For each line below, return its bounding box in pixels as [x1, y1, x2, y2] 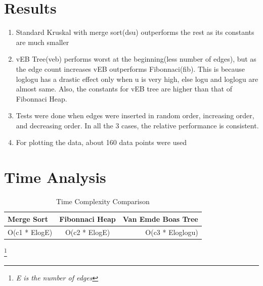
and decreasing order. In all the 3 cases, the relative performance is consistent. [16, 120, 259, 130]
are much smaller [16, 36, 69, 47]
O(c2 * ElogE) [65, 226, 110, 237]
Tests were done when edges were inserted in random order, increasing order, [16, 110, 254, 121]
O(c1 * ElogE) [8, 226, 53, 237]
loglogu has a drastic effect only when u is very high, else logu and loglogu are [16, 73, 258, 84]
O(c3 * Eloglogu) [145, 226, 198, 237]
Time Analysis [4, 167, 106, 187]
